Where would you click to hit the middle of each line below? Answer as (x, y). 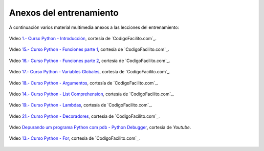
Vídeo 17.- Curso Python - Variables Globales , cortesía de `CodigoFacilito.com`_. (90, 72)
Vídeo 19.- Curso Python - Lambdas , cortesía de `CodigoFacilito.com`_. (81, 105)
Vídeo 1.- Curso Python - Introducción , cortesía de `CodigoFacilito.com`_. (83, 38)
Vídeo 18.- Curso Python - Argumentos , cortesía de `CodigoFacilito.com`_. (84, 83)
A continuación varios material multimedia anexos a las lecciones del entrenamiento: (94, 27)
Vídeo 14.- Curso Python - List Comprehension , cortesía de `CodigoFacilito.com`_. (92, 94)
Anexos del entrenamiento (64, 13)
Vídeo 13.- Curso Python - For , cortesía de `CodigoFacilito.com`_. (75, 138)
